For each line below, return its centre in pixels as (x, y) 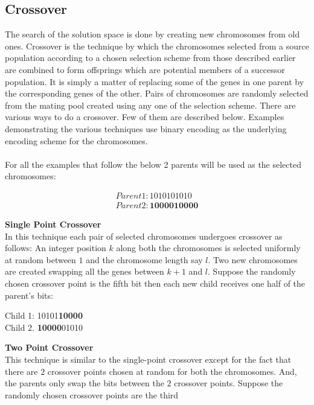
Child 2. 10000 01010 (44, 327)
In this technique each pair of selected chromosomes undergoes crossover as (144, 236)
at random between (40, 259)
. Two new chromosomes (253, 259)
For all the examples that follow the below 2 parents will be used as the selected (153, 164)
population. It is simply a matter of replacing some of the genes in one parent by (155, 81)
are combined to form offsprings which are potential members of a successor (145, 69)
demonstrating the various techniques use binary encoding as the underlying (146, 128)
